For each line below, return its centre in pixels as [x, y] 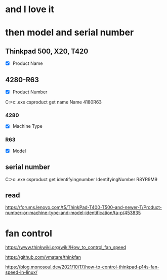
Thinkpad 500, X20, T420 [47, 51]
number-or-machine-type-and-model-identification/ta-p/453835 [73, 213]
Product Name [28, 63]
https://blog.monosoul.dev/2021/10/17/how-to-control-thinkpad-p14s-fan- [82, 267]
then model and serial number [70, 33]
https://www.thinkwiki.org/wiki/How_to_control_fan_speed [66, 248]
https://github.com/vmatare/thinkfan [43, 257]
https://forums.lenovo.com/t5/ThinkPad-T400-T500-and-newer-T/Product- [83, 207]
